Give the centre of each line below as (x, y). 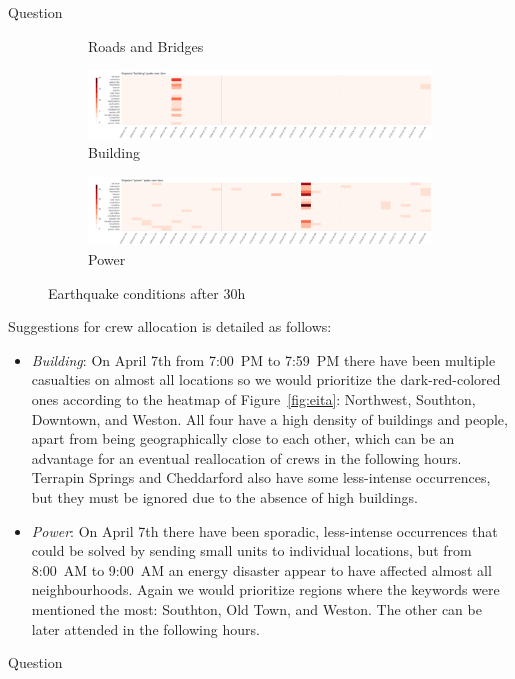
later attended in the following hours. (145, 628)
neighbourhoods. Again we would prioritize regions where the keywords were (265, 589)
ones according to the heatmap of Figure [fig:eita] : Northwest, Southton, (253, 399)
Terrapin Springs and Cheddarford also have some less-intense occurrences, (261, 477)
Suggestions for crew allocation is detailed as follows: (170, 326)
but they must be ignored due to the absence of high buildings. (224, 496)
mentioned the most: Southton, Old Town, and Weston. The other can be (256, 608)
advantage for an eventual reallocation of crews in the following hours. (246, 457)
